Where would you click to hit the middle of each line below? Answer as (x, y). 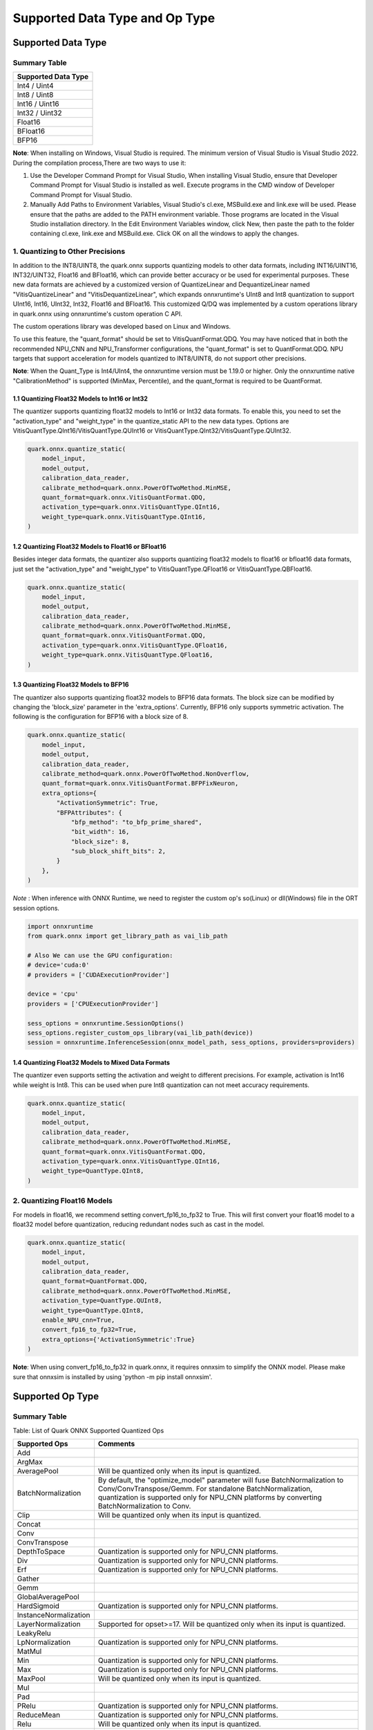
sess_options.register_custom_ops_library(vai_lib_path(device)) (140, 1032)
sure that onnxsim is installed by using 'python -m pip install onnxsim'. (113, 1376)
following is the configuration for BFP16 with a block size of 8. (101, 717)
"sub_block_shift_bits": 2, (118, 852)
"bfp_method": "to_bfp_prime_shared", (137, 822)
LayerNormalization (49, 1624)
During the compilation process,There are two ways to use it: (99, 163)
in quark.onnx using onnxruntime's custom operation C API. (98, 313)
